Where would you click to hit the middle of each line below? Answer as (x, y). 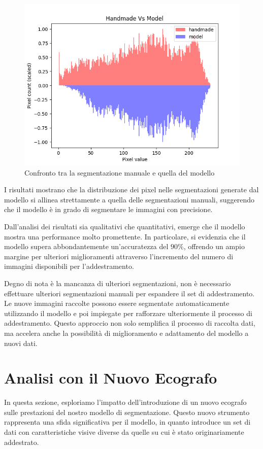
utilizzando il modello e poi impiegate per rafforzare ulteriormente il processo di (128, 313)
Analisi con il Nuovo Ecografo (111, 378)
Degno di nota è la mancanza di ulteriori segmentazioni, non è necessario (118, 283)
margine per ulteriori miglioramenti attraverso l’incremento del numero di (119, 256)
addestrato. (22, 442)
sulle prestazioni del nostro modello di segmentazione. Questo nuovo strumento (127, 412)
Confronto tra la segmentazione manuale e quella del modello (120, 172)
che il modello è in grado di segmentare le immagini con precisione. (108, 209)
